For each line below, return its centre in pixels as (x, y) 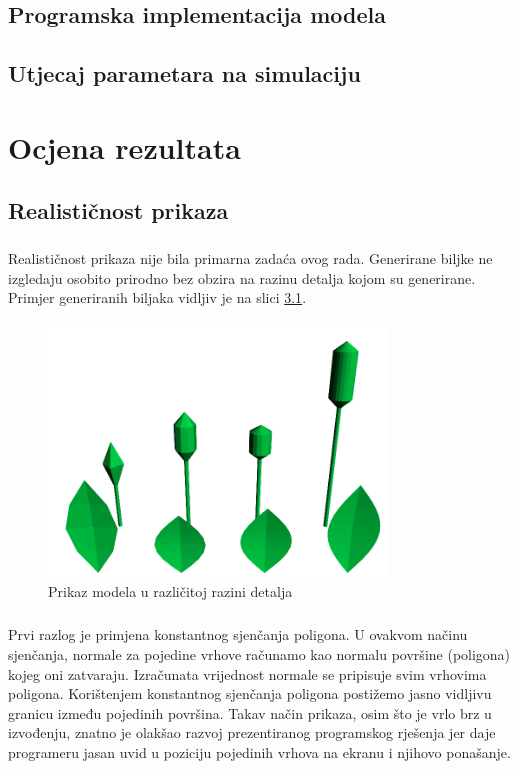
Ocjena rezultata (124, 146)
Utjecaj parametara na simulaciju (184, 73)
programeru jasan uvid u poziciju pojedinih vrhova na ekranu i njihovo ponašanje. (259, 751)
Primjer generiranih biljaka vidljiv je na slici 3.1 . (157, 297)
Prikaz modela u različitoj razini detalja (170, 591)
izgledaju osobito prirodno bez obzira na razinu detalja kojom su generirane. (242, 277)
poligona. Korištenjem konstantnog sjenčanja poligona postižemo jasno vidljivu (250, 693)
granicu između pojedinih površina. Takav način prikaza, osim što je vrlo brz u (250, 712)
